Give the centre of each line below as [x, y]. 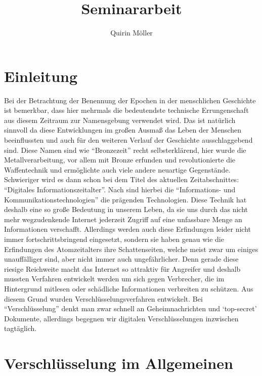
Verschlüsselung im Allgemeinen [119, 363]
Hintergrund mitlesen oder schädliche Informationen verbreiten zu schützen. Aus [129, 288]
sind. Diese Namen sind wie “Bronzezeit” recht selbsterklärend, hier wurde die [125, 150]
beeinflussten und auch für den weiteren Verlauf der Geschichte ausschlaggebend [128, 140]
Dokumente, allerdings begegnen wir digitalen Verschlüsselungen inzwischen [121, 318]
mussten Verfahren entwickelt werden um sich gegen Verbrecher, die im [114, 279]
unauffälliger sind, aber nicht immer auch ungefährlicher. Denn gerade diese [121, 259]
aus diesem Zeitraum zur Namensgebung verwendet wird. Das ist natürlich [120, 120]
